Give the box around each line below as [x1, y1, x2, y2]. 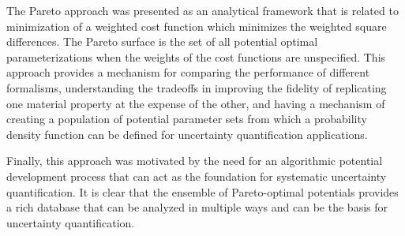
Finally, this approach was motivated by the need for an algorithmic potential [6, 152, 383, 169]
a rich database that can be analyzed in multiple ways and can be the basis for [6, 199, 388, 215]
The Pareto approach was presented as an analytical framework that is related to [6, 2, 399, 18]
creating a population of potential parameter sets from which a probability [6, 111, 367, 127]
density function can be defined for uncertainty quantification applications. [6, 125, 368, 142]
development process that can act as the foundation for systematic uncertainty [6, 167, 387, 184]
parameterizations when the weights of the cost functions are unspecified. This [6, 48, 386, 65]
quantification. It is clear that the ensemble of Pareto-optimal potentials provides [6, 183, 399, 200]
